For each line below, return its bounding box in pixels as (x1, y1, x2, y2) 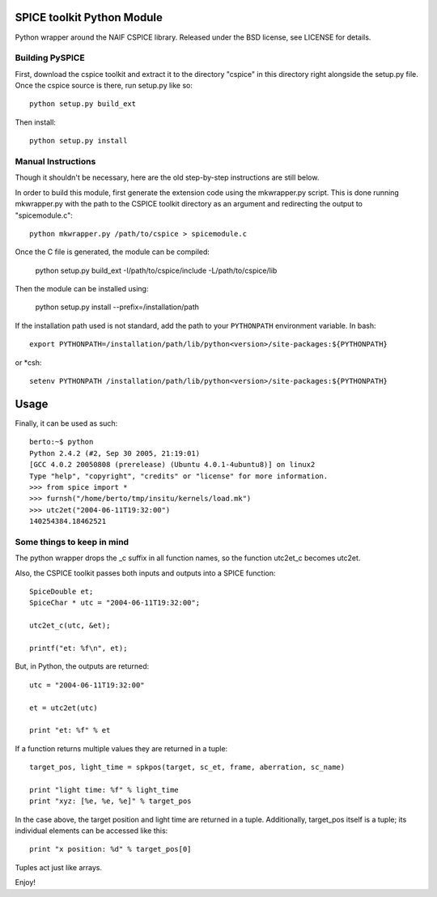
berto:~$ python (29, 437, 94, 447)
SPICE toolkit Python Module (15, 11, 163, 24)
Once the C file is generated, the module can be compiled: (15, 247, 210, 257)
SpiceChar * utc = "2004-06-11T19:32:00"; (29, 598, 201, 607)
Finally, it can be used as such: (15, 418, 118, 428)
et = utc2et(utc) (29, 703, 98, 712)
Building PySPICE (15, 53, 85, 64)
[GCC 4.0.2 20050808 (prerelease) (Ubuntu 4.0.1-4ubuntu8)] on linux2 (29, 460, 316, 470)
